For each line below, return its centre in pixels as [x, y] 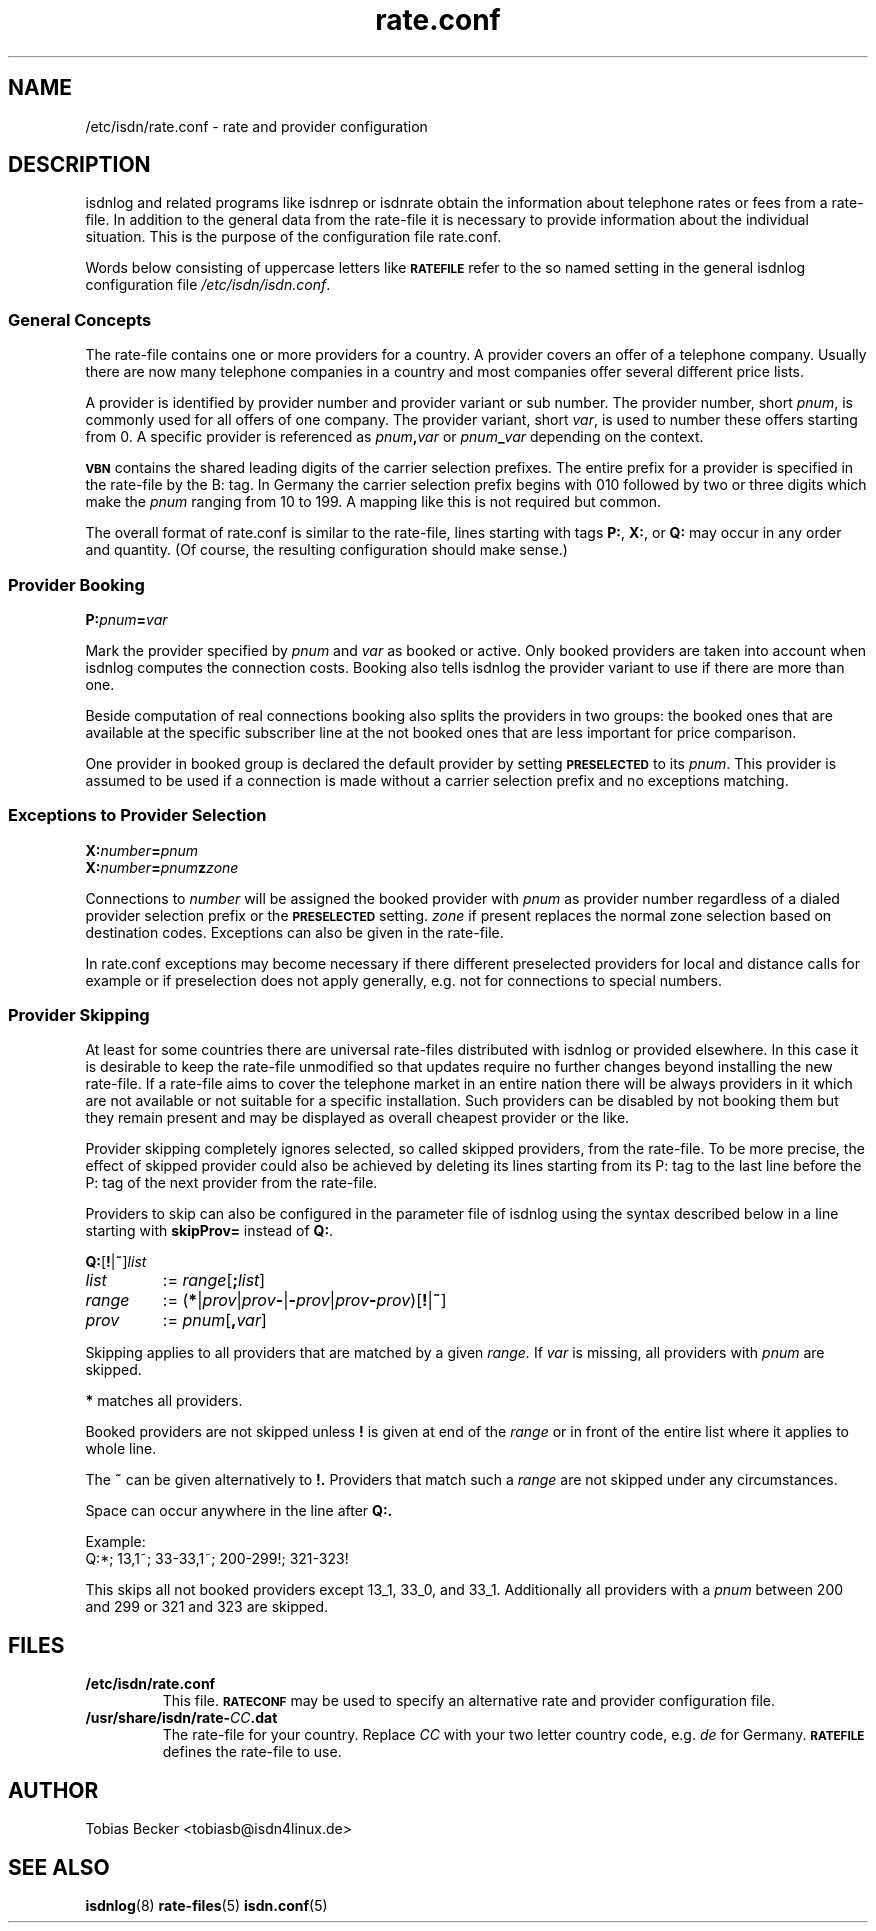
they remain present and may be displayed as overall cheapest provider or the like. [357, 1118]
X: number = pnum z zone [162, 867]
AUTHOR [53, 1790]
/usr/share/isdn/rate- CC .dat [181, 1718]
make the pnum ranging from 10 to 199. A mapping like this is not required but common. [373, 502]
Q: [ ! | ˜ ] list [116, 1262]
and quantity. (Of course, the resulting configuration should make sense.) [326, 550]
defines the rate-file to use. [252, 1752]
